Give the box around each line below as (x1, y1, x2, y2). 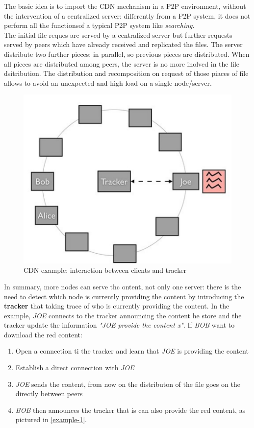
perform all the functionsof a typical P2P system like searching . (4, 20, 195, 30)
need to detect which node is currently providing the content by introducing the (4, 291, 244, 301)
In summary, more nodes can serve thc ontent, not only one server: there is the (4, 281, 241, 291)
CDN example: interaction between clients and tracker (24, 265, 187, 275)
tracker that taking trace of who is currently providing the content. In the (4, 301, 229, 311)
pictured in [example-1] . (15, 414, 87, 425)
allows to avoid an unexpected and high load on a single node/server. (4, 77, 212, 88)
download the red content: (4, 329, 82, 339)
